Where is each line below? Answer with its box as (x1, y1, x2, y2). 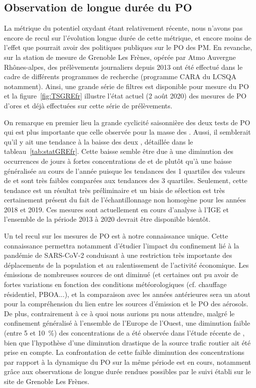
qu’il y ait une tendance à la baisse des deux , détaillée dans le (4, 136, 193, 146)
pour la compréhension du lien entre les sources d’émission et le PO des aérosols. (4, 298, 249, 309)
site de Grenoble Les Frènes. (4, 376, 89, 386)
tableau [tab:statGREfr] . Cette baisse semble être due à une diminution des (4, 146, 234, 156)
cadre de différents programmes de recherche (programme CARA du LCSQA (4, 71, 237, 82)
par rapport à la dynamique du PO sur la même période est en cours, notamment (4, 356, 251, 367)
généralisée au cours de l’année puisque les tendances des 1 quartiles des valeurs (4, 165, 246, 176)
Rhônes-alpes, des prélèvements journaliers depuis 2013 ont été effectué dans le (4, 61, 243, 72)
